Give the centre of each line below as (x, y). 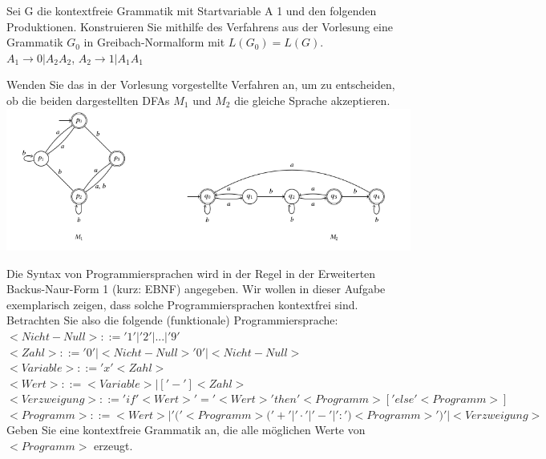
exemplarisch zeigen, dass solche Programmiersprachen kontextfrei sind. (182, 304)
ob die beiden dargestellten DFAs (88, 100)
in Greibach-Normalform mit (154, 42)
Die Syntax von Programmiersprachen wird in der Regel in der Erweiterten (191, 273)
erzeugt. (113, 446)
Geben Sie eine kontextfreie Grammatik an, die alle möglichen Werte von (186, 430)
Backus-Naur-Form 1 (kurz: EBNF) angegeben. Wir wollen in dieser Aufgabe (196, 289)
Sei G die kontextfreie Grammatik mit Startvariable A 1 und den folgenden (192, 10)
